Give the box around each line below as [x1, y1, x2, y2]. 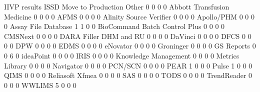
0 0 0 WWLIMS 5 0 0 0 [4, 79, 76, 90]
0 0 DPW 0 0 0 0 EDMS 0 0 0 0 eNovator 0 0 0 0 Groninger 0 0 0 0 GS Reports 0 [4, 40, 256, 51]
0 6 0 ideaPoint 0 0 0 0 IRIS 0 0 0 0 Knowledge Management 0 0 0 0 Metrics [4, 50, 239, 60]
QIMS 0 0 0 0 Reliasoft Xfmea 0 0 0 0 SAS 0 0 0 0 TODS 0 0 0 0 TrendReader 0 [4, 70, 252, 80]
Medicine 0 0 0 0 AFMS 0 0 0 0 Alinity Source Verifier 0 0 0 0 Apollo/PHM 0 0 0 [4, 11, 254, 21]
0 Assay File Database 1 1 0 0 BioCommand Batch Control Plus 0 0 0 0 [4, 21, 225, 31]
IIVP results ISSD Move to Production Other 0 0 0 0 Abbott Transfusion [4, 1, 229, 11]
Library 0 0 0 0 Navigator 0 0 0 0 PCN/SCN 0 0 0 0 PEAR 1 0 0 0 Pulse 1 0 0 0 [4, 60, 252, 70]
